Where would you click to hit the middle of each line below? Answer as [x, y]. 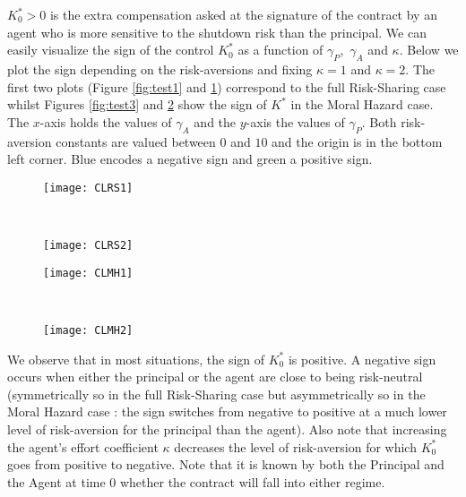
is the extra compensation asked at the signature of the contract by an [243, 14]
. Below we [429, 50]
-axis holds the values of [106, 121]
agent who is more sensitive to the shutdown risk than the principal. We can [217, 32]
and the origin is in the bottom [357, 141]
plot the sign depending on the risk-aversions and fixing [160, 69]
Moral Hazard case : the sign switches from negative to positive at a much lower [227, 411]
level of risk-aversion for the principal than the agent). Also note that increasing [227, 428]
